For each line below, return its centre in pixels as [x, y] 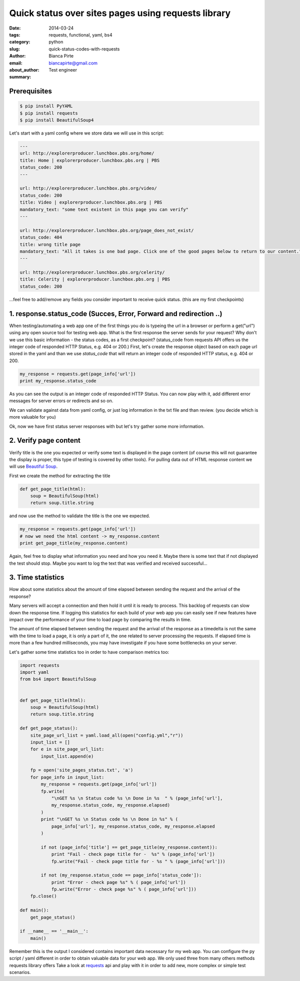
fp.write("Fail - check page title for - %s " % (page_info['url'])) [138, 861]
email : [16, 63]
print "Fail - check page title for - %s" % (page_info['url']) [133, 854]
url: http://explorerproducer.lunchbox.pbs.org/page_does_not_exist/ [107, 230]
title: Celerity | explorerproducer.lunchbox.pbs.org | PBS [95, 279]
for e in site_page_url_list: [67, 749]
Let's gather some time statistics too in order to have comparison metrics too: [89, 652]
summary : [20, 77]
